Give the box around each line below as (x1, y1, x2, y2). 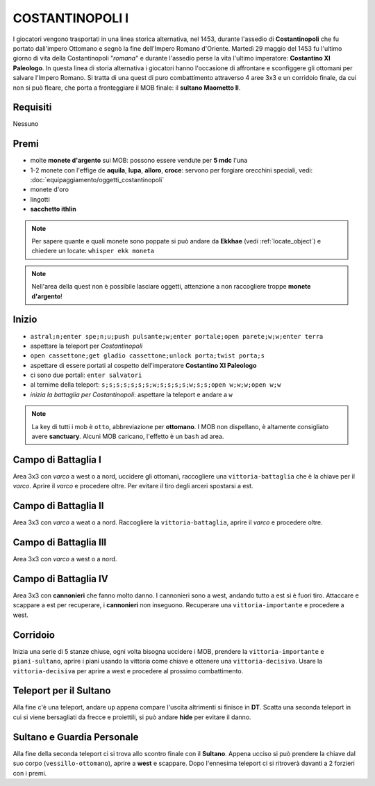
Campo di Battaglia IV (12, 572, 108, 584)
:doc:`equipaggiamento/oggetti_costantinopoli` (30, 176, 165, 184)
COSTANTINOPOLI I (12, 10, 129, 26)
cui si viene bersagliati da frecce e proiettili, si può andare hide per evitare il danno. (12, 713, 251, 721)
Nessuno (12, 120, 39, 128)
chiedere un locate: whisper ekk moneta (31, 247, 155, 255)
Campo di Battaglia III (12, 536, 107, 549)
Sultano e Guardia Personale (12, 731, 139, 743)
